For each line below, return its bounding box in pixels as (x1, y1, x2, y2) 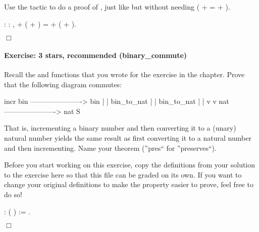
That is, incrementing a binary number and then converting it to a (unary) (4, 123, 236, 133)
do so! (4, 189, 22, 199)
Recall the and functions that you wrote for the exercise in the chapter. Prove (4, 69, 245, 79)
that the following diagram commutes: (4, 79, 122, 89)
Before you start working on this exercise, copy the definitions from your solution (4, 159, 255, 170)
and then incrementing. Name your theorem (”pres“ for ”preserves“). (4, 142, 217, 153)
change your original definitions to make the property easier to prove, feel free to (4, 179, 253, 190)
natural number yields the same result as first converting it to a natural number (4, 132, 251, 143)
